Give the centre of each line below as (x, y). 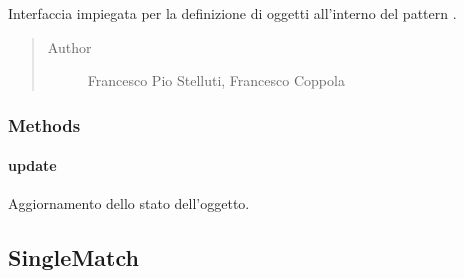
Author (69, 46)
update (32, 165)
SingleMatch (73, 257)
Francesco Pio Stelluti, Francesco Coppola (216, 80)
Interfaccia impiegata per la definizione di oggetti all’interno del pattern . (232, 13)
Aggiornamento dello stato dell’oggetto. (129, 203)
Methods (44, 124)
